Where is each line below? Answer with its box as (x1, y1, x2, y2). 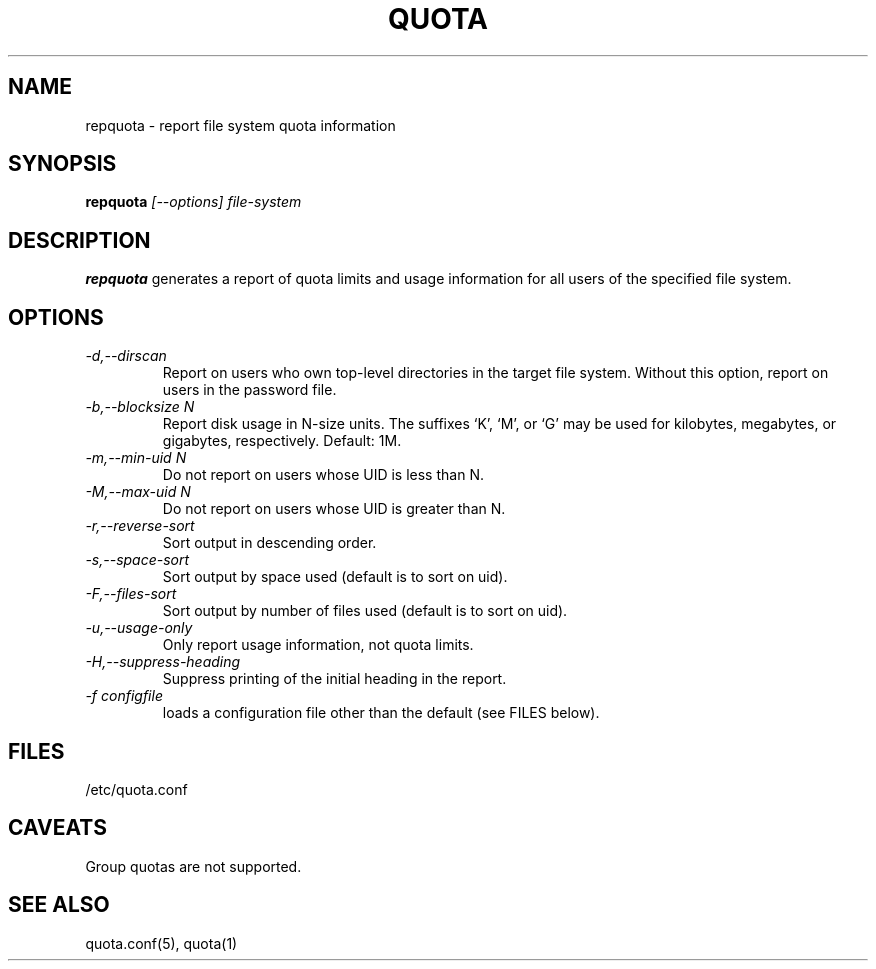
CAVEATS (8, 815, 107, 841)
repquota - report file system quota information (85, 116, 396, 134)
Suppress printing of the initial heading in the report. (162, 670, 507, 688)
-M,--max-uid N (85, 483, 191, 501)
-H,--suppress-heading (85, 653, 241, 671)
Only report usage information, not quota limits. (162, 636, 474, 654)
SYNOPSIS (8, 151, 117, 177)
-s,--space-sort (85, 551, 190, 569)
